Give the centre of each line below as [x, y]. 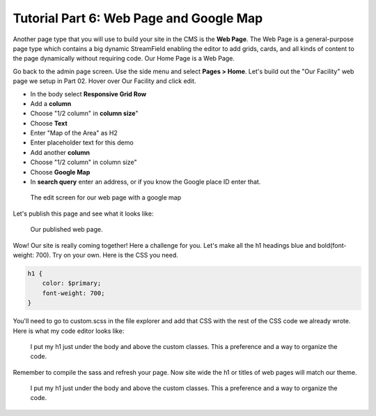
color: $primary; [72, 283]
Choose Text [49, 123]
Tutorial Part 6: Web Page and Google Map [138, 18]
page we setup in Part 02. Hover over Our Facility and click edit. [104, 81]
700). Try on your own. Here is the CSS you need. [107, 255]
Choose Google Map [60, 172]
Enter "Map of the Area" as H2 [74, 133]
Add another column [60, 152]
